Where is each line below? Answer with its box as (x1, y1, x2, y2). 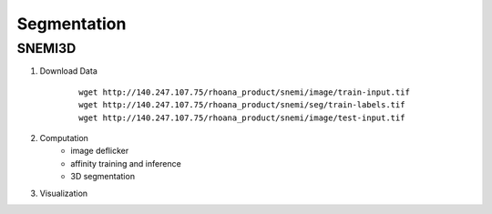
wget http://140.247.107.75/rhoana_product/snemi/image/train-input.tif (78, 87, 410, 97)
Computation (39, 132, 88, 143)
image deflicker (70, 146, 129, 157)
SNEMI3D (16, 40, 77, 56)
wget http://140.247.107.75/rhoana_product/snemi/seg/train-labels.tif (78, 100, 405, 110)
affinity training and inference (70, 158, 181, 168)
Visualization (39, 188, 88, 199)
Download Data (39, 66, 97, 76)
